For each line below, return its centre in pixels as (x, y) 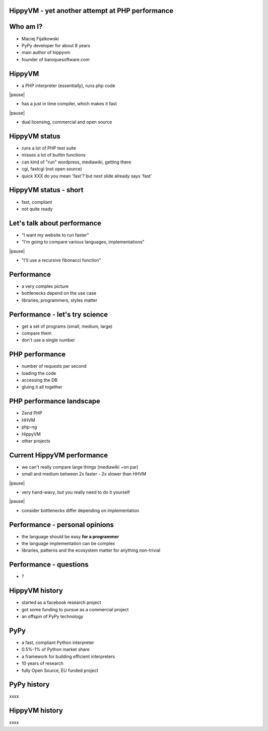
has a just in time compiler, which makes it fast (69, 104)
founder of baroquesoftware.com (56, 59)
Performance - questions (49, 565)
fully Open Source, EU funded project (60, 670)
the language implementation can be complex (68, 544)
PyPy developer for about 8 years (56, 45)
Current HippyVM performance (59, 455)
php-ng (29, 427)
